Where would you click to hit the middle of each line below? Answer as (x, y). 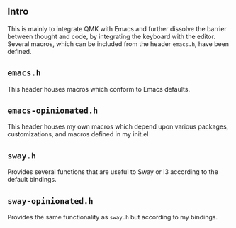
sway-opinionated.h (50, 201)
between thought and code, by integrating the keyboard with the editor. (112, 36)
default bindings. (32, 180)
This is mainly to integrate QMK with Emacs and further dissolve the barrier (117, 28)
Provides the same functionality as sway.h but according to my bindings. (113, 217)
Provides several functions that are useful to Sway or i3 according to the (113, 172)
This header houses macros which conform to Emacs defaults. (99, 89)
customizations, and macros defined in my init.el (78, 134)
